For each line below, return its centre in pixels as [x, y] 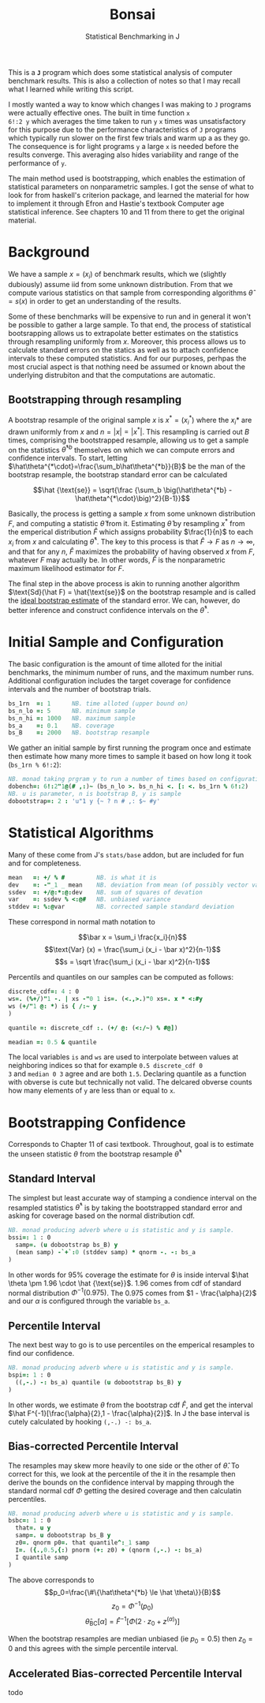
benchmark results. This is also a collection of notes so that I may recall [124, 80]
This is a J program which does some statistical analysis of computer [120, 72]
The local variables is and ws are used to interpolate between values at [123, 1057]
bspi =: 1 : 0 [30, 1375]
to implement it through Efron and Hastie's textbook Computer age [116, 204]
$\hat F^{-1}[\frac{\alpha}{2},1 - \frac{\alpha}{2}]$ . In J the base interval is [129, 1413]
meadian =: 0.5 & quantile [52, 1042]
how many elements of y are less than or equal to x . [92, 1091]
